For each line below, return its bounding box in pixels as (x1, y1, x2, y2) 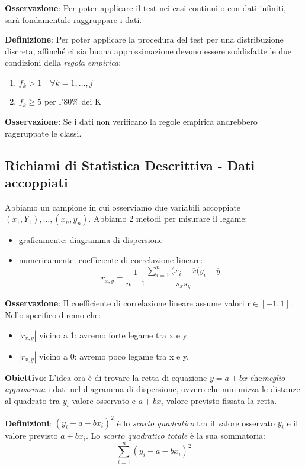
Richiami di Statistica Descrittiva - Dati (5, 156, 255, 174)
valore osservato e (72, 394, 136, 406)
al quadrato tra (5, 394, 60, 406)
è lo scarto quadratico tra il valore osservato (117, 416, 275, 429)
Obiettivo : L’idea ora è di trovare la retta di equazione (5, 371, 207, 383)
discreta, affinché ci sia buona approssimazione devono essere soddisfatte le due (5, 44, 292, 57)
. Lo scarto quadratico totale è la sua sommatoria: (86, 429, 266, 442)
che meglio (250, 371, 285, 383)
